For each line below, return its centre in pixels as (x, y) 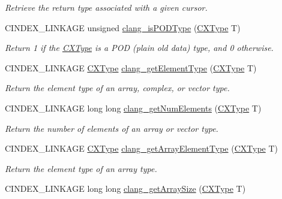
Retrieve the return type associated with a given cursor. (106, 7)
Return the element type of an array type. (81, 168)
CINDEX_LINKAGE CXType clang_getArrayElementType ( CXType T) (141, 148)
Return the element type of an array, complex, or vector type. (117, 88)
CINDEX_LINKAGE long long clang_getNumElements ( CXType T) (133, 108)
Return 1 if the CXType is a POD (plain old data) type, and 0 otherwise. (139, 48)
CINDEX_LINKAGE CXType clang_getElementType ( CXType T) (131, 67)
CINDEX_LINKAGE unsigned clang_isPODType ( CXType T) (123, 27)
